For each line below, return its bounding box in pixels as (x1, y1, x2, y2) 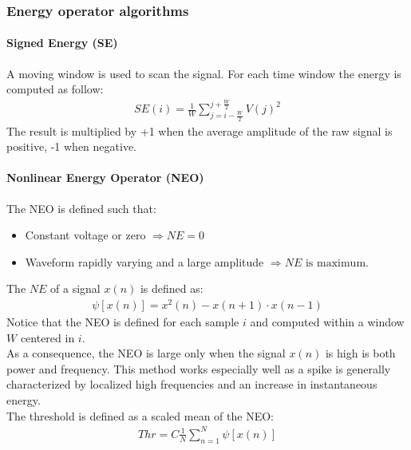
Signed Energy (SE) (6, 34, 118, 51)
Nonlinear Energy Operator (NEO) (6, 169, 204, 186)
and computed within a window (250, 314, 405, 330)
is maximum (305, 257, 366, 269)
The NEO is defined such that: (6, 199, 156, 216)
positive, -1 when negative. (6, 138, 137, 155)
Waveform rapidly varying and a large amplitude (25, 253, 264, 270)
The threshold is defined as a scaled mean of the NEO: (6, 407, 274, 424)
